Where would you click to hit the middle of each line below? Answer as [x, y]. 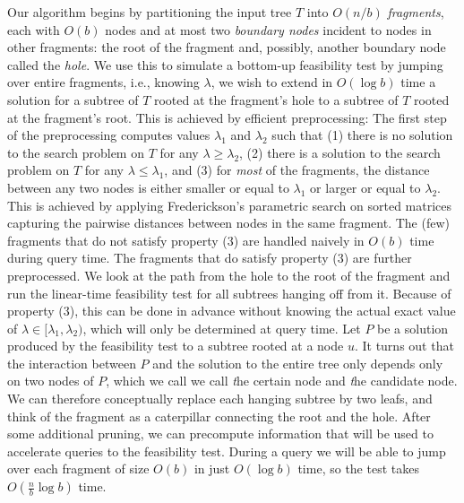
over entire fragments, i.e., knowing [103, 82]
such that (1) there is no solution [362, 135]
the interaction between [72, 363]
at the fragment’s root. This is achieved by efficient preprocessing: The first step [227, 117]
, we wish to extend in [272, 82]
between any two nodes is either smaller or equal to [148, 187]
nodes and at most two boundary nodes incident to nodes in [268, 29]
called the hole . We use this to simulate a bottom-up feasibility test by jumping [225, 64]
